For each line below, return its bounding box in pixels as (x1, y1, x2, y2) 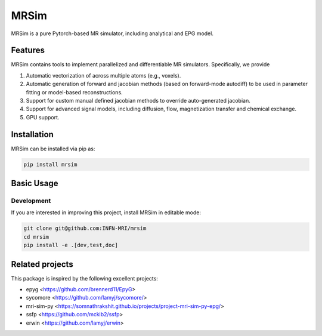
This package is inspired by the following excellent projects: (11, 275, 158, 282)
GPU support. (26, 113, 60, 121)
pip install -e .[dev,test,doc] (23, 242, 119, 249)
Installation (11, 129, 54, 140)
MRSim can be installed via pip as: (11, 145, 95, 152)
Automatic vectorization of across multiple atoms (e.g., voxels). (26, 72, 181, 79)
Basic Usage (11, 178, 58, 189)
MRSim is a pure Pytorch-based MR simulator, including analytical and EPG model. (11, 30, 214, 37)
